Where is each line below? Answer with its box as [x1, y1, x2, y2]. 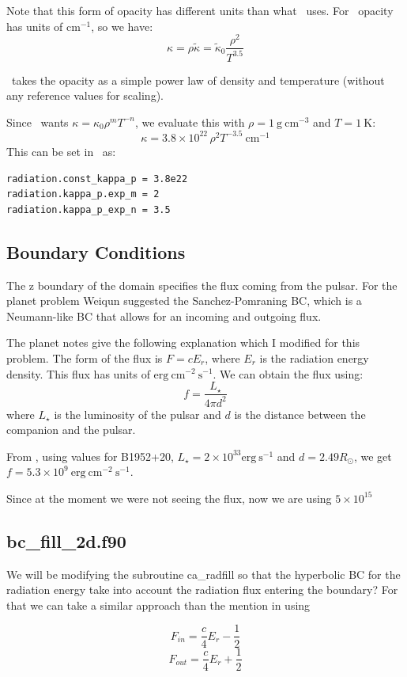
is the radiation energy [259, 349, 369, 366]
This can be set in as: [6, 143, 116, 159]
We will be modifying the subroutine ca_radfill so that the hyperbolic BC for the [6, 565, 401, 582]
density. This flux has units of [6, 365, 150, 382]
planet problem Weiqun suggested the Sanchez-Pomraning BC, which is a [6, 292, 362, 309]
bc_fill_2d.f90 [6, 528, 126, 553]
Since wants [6, 113, 69, 130]
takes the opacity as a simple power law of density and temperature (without [11, 71, 385, 88]
